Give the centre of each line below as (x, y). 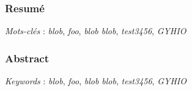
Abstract (27, 58)
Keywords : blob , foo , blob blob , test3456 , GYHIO (96, 81)
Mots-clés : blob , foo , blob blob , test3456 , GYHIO (96, 31)
